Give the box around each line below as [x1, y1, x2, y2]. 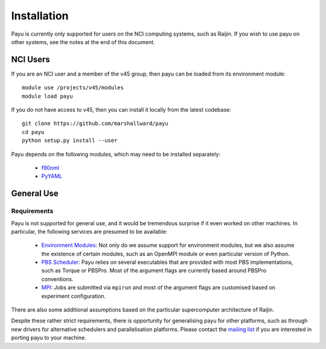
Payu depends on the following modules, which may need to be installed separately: [11, 150, 220, 158]
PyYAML [41, 173, 63, 180]
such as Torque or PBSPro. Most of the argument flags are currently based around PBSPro [41, 267, 267, 274]
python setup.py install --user [22, 137, 118, 144]
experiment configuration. [41, 292, 106, 299]
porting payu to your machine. [11, 334, 87, 341]
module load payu [22, 92, 73, 100]
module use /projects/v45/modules [22, 85, 124, 91]
